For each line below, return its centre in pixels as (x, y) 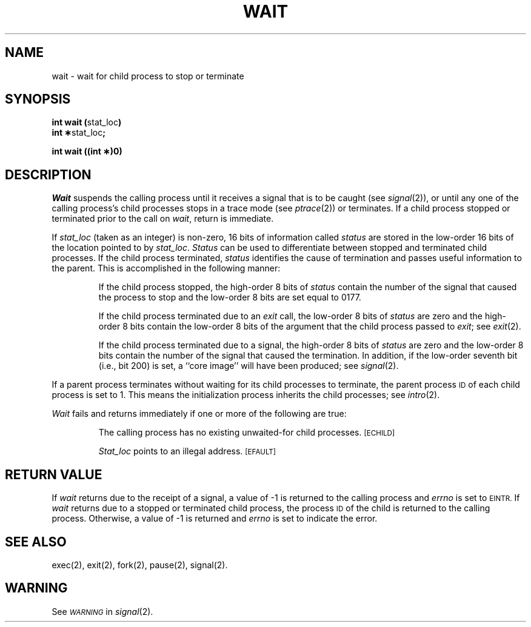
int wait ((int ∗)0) (87, 151)
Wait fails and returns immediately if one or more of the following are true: (199, 414)
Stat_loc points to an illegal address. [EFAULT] (187, 451)
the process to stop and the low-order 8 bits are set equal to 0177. (230, 297)
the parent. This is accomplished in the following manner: (166, 268)
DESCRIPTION (48, 174)
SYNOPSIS (38, 99)
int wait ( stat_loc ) (87, 122)
